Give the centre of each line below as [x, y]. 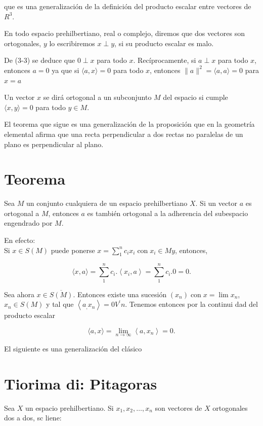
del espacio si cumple [195, 97]
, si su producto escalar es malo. [164, 43]
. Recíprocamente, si [165, 60]
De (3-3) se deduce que [40, 60]
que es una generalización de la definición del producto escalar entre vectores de [128, 6]
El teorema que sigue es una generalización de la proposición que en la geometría [129, 124]
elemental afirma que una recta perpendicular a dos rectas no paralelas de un [124, 134]
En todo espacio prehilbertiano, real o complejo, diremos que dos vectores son [124, 33]
